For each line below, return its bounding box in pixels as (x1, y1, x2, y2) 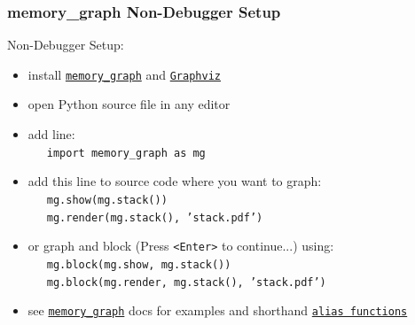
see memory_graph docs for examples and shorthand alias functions (27, 301, 408, 320)
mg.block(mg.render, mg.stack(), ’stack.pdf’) (46, 275, 326, 289)
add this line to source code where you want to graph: (27, 172, 322, 190)
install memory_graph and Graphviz (27, 65, 221, 83)
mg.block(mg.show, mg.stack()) (46, 258, 231, 271)
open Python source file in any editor (27, 95, 231, 113)
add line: (27, 125, 75, 143)
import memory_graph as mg (46, 146, 206, 159)
